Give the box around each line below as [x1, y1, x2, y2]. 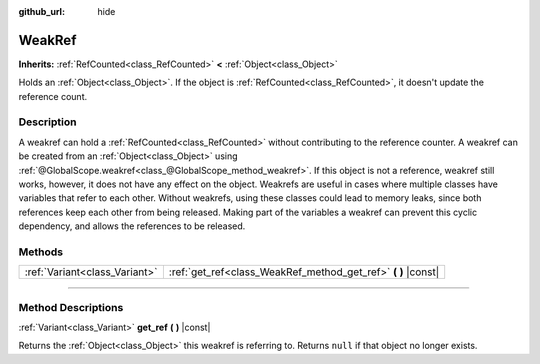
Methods [18, 245, 64, 259]
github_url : [18, 6, 65, 17]
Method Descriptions [18, 300, 124, 314]
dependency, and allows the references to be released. [18, 220, 246, 232]
